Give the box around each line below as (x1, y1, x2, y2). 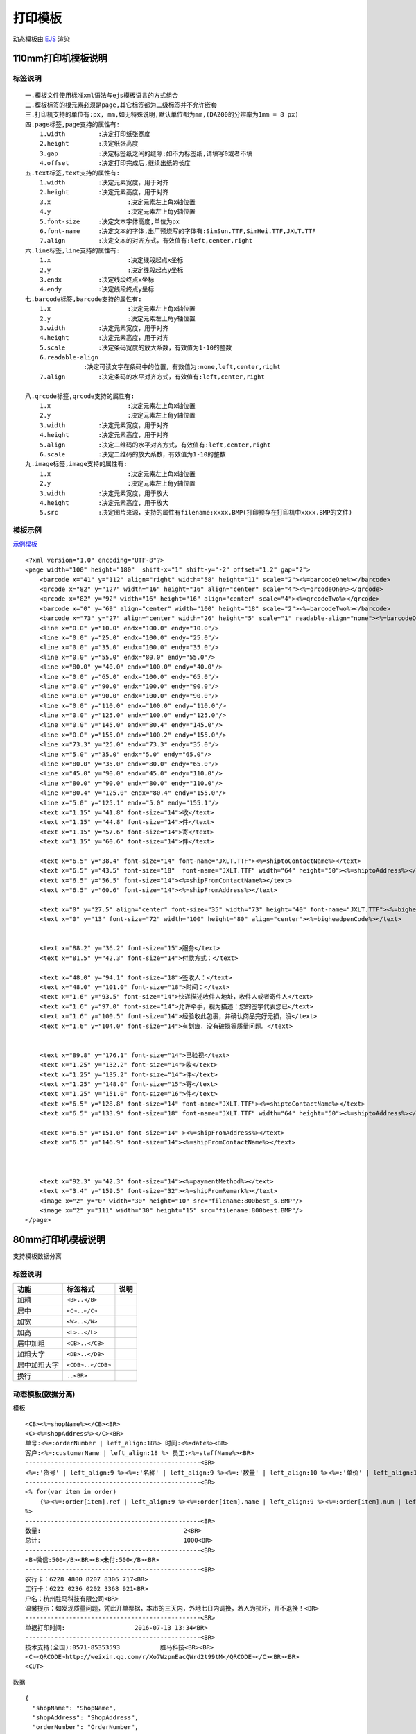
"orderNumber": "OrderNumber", (32, 1724, 139, 1731)
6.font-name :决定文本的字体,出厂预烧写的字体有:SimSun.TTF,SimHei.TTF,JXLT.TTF (39, 227, 316, 235)
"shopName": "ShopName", (32, 1703, 117, 1712)
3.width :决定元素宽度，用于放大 (39, 489, 169, 497)
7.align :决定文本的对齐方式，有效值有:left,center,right (39, 237, 253, 245)
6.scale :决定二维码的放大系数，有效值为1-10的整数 (39, 450, 226, 458)
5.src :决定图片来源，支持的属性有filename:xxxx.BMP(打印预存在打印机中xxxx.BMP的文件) (39, 508, 353, 517)
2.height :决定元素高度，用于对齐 (39, 188, 169, 196)
